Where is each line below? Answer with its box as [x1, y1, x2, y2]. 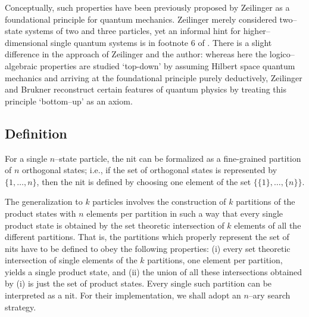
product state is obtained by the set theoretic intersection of [5, 218, 224, 231]
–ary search [248, 289, 291, 301]
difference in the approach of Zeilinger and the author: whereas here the [5, 48, 267, 60]
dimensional [5, 36, 48, 48]
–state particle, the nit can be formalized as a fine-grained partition [55, 152, 301, 164]
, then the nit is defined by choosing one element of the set [36, 175, 251, 187]
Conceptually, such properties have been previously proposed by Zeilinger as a [5, 1, 290, 13]
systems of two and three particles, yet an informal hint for [25, 24, 241, 37]
